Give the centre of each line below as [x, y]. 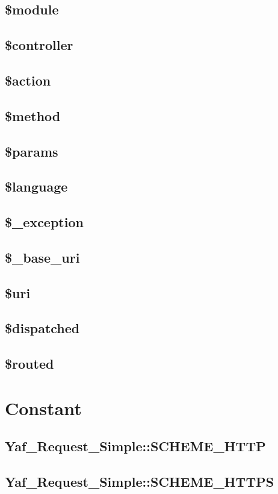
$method [33, 115]
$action [28, 80]
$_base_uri [42, 257]
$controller [39, 45]
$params [32, 151]
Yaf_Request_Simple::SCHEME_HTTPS [140, 482]
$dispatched [42, 328]
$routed [29, 364]
